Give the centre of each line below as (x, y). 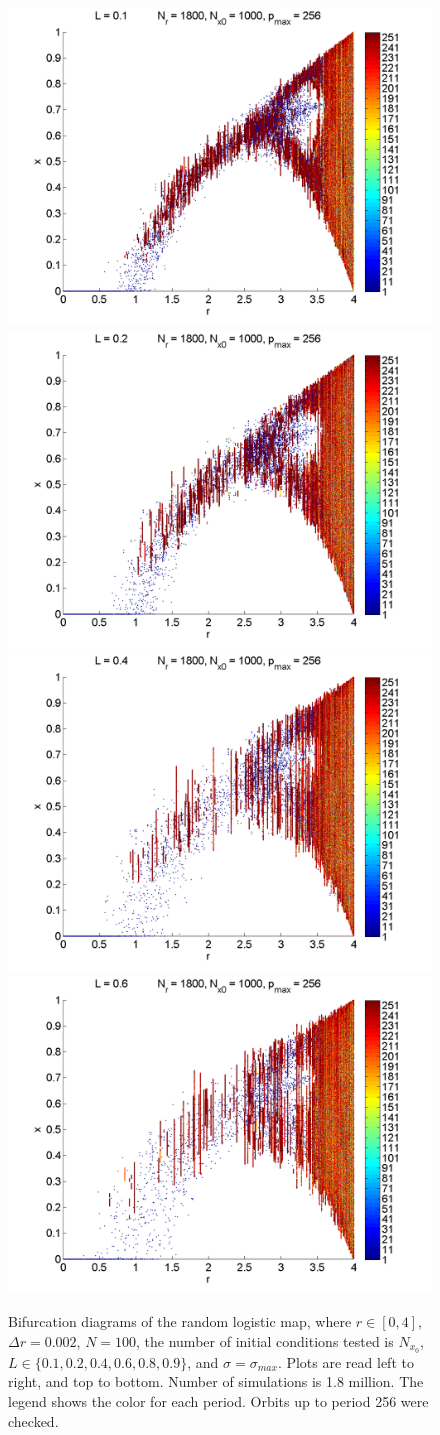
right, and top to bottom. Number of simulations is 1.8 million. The (216, 1381)
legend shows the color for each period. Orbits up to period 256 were (218, 1401)
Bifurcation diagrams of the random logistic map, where (180, 1321)
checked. (33, 1420)
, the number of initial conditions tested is (265, 1340)
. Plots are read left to (345, 1361)
